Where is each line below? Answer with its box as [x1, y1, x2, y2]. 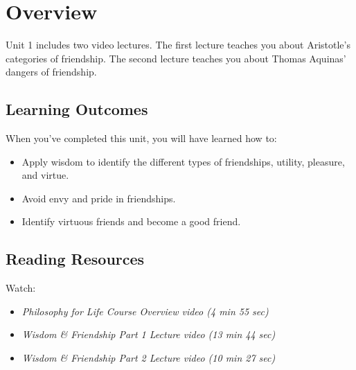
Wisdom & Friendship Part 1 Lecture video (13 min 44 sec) [21, 327, 276, 342]
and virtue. [21, 168, 69, 182]
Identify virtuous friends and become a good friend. [21, 214, 241, 229]
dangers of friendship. [6, 64, 97, 79]
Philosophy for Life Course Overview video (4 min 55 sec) [21, 303, 269, 318]
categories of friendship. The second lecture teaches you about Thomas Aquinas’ [6, 51, 346, 65]
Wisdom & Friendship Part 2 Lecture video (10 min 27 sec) [21, 351, 276, 365]
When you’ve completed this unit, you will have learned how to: [6, 131, 277, 146]
